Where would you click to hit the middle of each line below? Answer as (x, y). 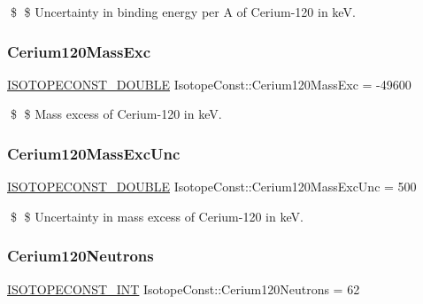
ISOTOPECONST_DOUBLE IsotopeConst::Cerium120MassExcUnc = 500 (212, 187)
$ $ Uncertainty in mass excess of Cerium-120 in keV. (157, 216)
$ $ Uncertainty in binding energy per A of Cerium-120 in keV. (183, 12)
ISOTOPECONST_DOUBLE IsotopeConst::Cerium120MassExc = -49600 (209, 84)
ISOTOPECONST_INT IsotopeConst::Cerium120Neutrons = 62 (184, 288)
